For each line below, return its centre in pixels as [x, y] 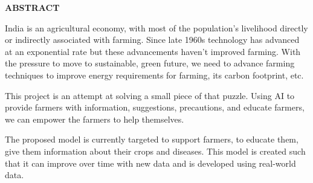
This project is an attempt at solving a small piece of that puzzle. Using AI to [150, 95]
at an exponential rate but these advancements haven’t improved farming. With [153, 51]
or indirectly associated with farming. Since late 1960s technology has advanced [152, 40]
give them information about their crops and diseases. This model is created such [155, 151]
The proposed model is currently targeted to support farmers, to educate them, [152, 139]
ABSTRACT [32, 7]
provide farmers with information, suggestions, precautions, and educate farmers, [155, 107]
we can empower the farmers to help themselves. [95, 119]
